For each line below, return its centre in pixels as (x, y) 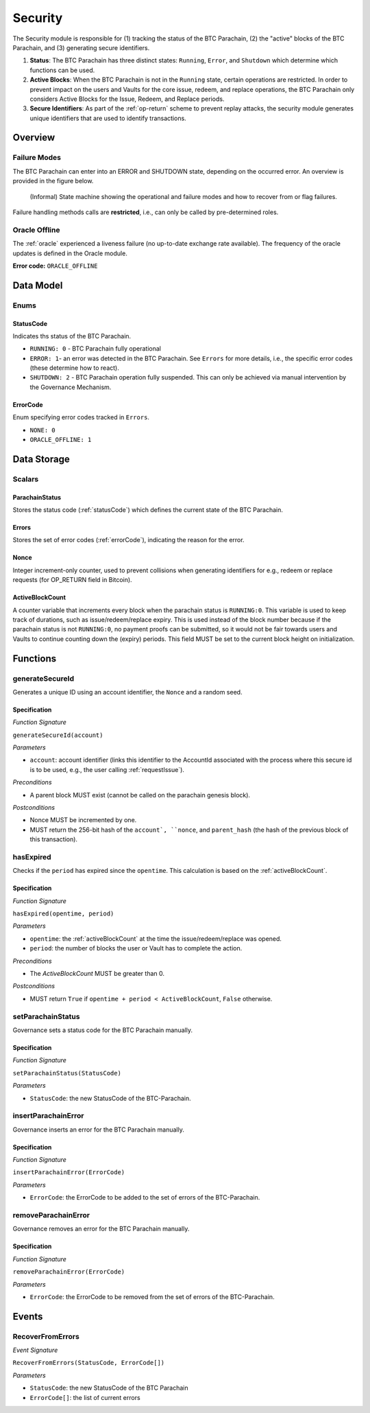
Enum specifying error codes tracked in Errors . (81, 417)
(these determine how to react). (74, 368)
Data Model (38, 285)
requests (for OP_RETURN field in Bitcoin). (73, 580)
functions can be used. (62, 70)
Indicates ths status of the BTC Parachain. (72, 336)
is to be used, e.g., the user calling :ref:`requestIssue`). (107, 769)
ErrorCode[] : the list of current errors (85, 1397)
